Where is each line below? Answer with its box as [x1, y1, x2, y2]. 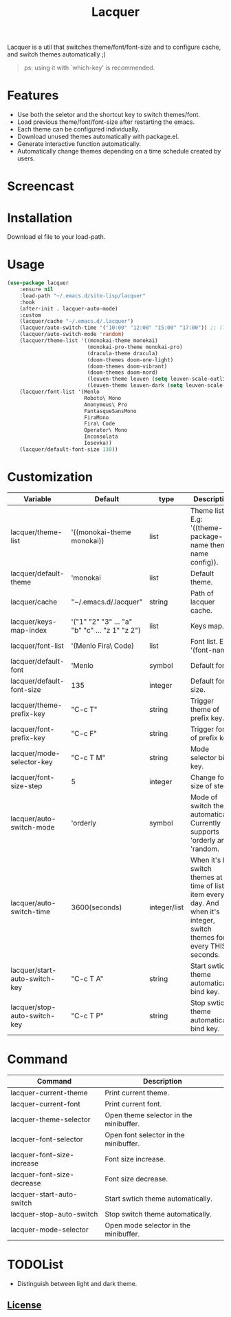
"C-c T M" [71, 752, 106, 762]
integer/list [148, 903, 184, 912]
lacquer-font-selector [10, 1134, 83, 1144]
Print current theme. [104, 1088, 170, 1097]
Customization [7, 470, 93, 485]
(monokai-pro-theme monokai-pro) [87, 344, 184, 350]
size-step [10, 781, 43, 790]
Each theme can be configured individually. [16, 125, 140, 134]
